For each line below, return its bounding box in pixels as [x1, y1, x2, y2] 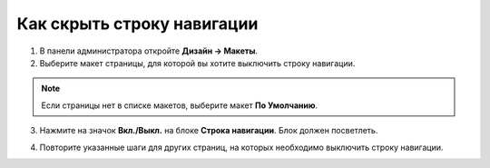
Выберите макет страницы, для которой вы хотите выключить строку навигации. [39, 57, 356, 68]
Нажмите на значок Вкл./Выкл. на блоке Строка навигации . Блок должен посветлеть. [39, 125, 378, 136]
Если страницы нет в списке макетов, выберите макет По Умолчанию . [41, 100, 318, 111]
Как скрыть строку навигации [16, 14, 259, 34]
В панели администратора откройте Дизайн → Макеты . [39, 45, 259, 56]
